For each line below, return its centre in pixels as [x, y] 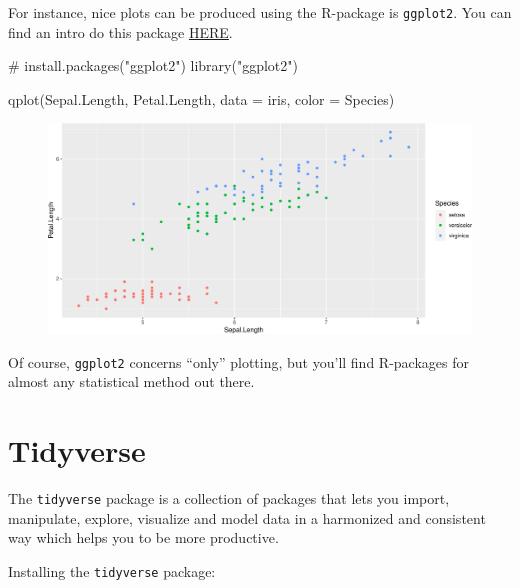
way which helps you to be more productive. [143, 537]
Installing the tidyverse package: [112, 571]
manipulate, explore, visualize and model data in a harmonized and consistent [247, 517]
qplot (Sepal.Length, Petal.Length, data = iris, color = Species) [201, 98]
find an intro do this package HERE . [120, 31]
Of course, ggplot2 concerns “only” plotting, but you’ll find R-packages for [238, 361]
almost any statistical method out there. [131, 381]
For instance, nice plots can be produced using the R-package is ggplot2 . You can [260, 12]
